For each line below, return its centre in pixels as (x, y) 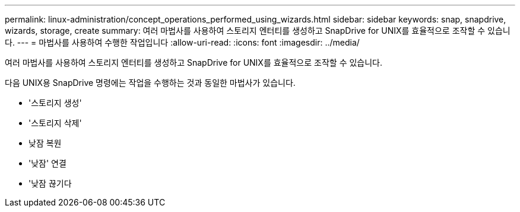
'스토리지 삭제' (55, 123)
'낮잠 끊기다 (50, 183)
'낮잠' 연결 (47, 163)
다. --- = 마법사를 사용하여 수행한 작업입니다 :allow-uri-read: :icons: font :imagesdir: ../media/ (182, 42)
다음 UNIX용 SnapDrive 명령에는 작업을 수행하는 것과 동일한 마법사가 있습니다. (150, 83)
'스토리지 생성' (55, 103)
